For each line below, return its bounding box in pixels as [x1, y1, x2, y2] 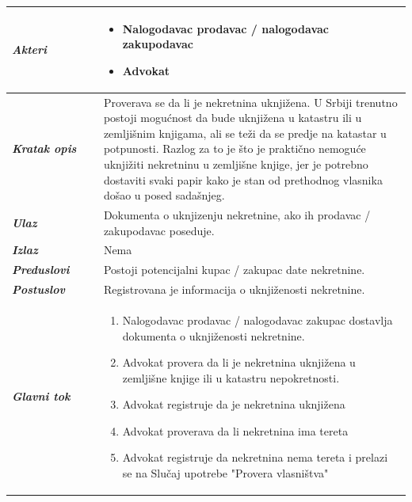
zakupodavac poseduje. [103, 222, 215, 238]
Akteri [12, 41, 48, 58]
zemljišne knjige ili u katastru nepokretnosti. [122, 369, 340, 386]
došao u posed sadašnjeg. [103, 187, 225, 203]
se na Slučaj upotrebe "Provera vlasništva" [122, 465, 329, 481]
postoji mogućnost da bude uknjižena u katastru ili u [103, 109, 362, 126]
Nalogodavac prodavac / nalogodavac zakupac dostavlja [122, 311, 393, 328]
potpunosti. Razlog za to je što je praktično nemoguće [103, 140, 366, 157]
